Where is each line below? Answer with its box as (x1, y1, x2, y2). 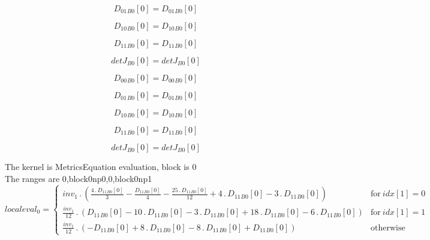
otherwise (370, 223, 405, 232)
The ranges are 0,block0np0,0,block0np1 (5, 172, 152, 184)
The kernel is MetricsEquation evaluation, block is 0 (5, 160, 197, 172)
